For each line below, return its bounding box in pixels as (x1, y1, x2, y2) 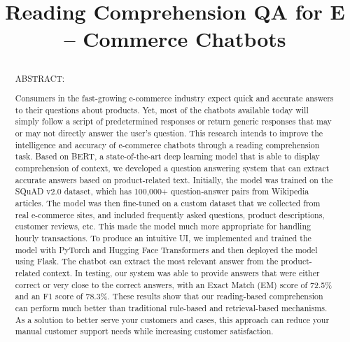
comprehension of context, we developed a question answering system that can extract (15, 162, 330, 174)
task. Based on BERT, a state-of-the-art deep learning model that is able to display (15, 150, 320, 162)
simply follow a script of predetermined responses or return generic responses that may (15, 115, 332, 127)
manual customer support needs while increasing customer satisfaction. (15, 325, 274, 337)
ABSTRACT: (15, 72, 65, 84)
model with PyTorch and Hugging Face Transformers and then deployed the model (15, 243, 318, 255)
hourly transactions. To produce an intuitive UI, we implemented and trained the (15, 231, 311, 243)
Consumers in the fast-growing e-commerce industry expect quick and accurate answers (15, 92, 334, 104)
